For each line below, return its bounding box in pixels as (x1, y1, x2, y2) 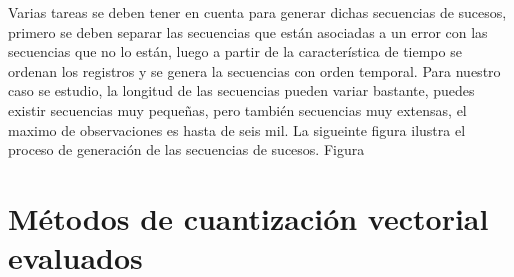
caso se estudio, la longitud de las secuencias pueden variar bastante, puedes (8, 80, 475, 101)
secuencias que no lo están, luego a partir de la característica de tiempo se (8, 41, 462, 62)
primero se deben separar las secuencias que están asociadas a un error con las (8, 21, 488, 42)
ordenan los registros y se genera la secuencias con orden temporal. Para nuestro (8, 60, 501, 81)
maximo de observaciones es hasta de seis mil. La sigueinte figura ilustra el (8, 119, 466, 140)
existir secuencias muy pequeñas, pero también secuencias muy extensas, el (8, 99, 467, 120)
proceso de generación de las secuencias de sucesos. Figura (8, 139, 365, 160)
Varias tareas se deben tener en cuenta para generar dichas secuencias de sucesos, (8, 2, 507, 22)
